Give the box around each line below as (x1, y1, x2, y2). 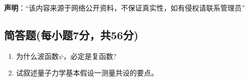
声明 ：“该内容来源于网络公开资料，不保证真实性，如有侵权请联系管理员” (4, 3, 245, 13)
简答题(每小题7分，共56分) (4, 27, 138, 42)
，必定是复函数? (63, 50, 117, 61)
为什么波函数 (16, 50, 59, 61)
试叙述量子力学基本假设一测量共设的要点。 (16, 67, 158, 78)
